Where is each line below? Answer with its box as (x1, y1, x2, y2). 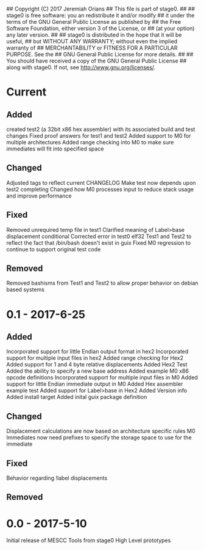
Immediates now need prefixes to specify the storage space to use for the (6, 434, 192, 441)
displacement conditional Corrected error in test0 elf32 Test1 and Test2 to (6, 232, 192, 240)
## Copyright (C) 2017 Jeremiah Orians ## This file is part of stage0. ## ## (6, 6, 195, 12)
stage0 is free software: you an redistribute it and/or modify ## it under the (6, 12, 195, 19)
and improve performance (6, 192, 72, 199)
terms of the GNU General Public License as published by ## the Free (6, 18, 181, 25)
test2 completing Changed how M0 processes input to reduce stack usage (6, 185, 194, 193)
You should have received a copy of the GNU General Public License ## (6, 58, 187, 64)
